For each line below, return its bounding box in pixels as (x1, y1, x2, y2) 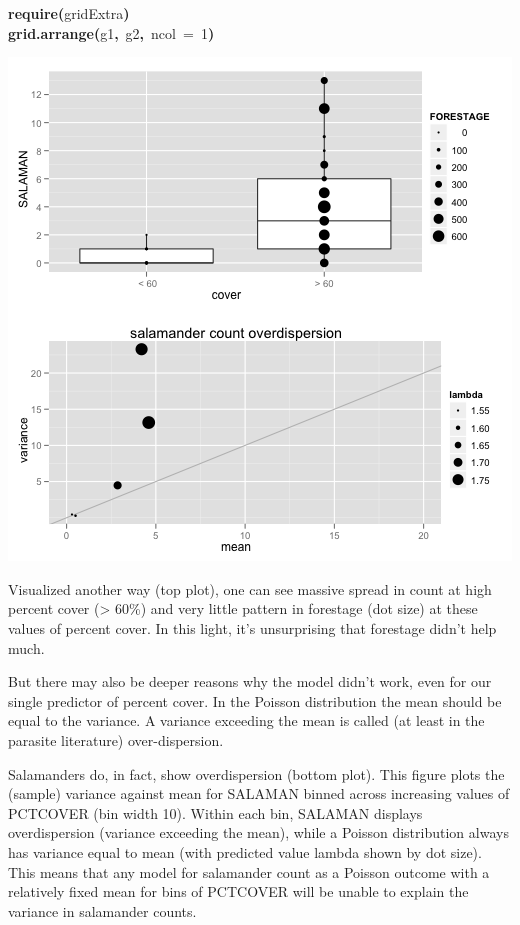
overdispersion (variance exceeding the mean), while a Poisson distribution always (8, 822, 509, 843)
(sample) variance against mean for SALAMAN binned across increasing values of (8, 783, 510, 804)
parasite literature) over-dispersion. (8, 729, 224, 750)
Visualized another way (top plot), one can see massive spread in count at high (8, 578, 492, 599)
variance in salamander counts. (8, 900, 197, 921)
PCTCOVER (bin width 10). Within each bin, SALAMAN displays (8, 802, 423, 823)
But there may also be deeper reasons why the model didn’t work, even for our (8, 671, 492, 692)
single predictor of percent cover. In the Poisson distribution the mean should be (8, 690, 502, 711)
